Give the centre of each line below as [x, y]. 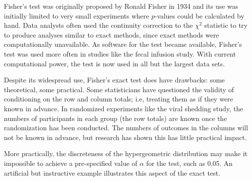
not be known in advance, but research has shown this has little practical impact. [126, 137]
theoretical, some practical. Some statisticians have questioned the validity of [119, 89]
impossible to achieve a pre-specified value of [71, 163]
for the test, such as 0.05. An [189, 163]
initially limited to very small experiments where [77, 15]
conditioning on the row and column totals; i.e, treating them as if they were [119, 99]
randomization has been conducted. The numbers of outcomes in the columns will [126, 128]
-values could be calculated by [200, 15]
